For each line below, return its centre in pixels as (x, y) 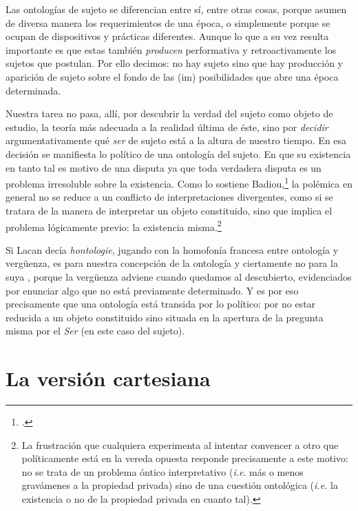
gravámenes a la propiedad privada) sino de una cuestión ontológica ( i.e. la (180, 485)
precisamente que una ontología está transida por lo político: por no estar (161, 304)
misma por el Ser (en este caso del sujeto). (95, 331)
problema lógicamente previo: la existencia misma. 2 (114, 226)
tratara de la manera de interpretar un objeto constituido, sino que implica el (169, 210)
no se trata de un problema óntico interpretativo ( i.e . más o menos (162, 471)
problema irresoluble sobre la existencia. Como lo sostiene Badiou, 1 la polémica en (179, 182)
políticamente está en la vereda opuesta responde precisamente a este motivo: (185, 458)
